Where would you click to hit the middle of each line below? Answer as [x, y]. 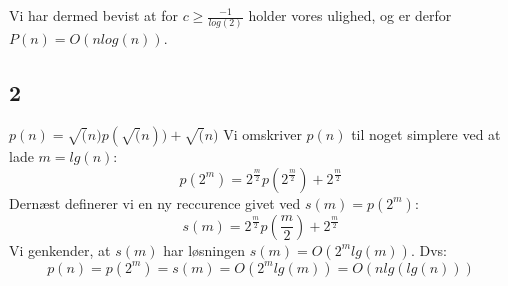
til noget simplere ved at [426, 134]
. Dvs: [428, 249]
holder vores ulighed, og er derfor [350, 15]
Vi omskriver [262, 134]
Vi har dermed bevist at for [93, 15]
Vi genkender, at [60, 249]
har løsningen [204, 249]
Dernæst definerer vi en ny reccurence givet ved [155, 202]
